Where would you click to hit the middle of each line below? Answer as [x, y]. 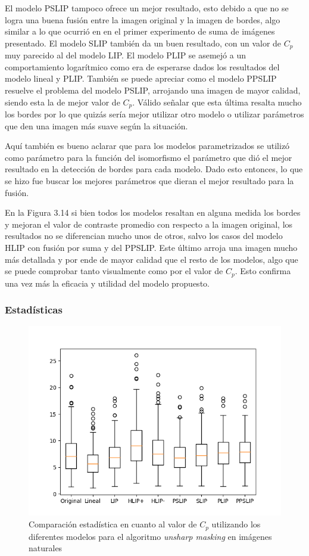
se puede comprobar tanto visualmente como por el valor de [114, 271]
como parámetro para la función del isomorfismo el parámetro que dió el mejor [149, 157]
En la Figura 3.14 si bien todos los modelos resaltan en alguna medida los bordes [153, 212]
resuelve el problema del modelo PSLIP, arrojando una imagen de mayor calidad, [153, 90]
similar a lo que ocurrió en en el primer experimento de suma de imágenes [140, 31]
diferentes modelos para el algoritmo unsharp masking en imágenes [150, 536]
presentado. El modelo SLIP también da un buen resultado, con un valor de [143, 43]
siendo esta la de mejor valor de [63, 102]
